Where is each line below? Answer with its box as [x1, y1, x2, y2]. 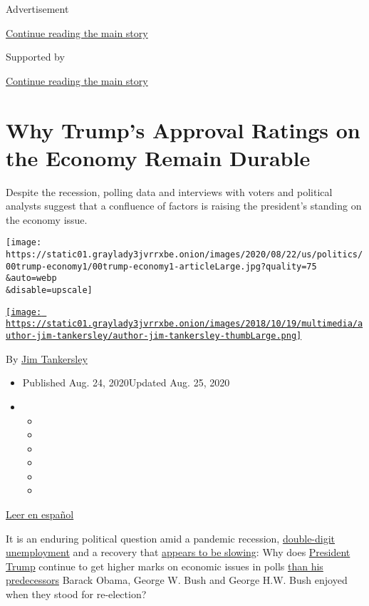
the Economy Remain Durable [6, 143, 311, 172]
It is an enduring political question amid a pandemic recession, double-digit [6, 530, 336, 545]
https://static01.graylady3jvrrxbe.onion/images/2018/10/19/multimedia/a [6, 319, 363, 329]
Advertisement [6, 1, 69, 16]
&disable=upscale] [6, 285, 93, 296]
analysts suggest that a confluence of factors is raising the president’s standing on [6, 198, 362, 213]
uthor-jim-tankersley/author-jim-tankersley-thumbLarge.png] [6, 331, 302, 341]
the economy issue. [6, 212, 88, 227]
